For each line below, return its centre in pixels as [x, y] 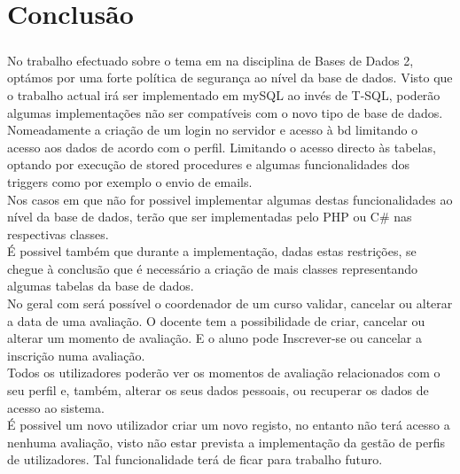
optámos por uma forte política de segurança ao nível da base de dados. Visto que [230, 78]
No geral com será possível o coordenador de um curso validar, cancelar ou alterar [230, 303]
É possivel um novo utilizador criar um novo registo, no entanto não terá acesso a [229, 425]
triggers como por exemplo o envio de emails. [130, 181]
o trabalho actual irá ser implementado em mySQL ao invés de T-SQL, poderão [224, 94]
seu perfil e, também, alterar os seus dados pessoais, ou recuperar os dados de [218, 390]
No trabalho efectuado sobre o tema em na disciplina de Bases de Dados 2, [211, 60]
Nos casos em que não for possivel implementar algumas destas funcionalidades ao [230, 199]
